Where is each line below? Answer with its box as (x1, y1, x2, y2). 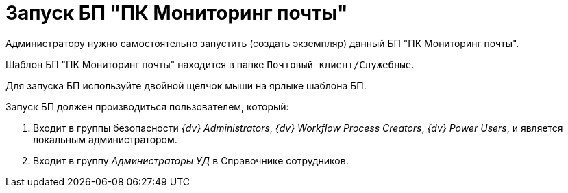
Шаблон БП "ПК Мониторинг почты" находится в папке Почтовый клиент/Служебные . (5, 58, 415, 70)
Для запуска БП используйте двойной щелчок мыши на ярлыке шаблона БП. (5, 79, 367, 91)
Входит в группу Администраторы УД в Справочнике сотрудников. (33, 154, 349, 166)
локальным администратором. (33, 133, 177, 145)
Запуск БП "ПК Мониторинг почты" (5, 1, 348, 25)
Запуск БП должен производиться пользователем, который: (5, 100, 289, 113)
